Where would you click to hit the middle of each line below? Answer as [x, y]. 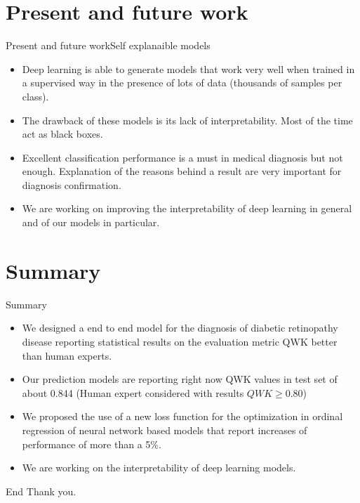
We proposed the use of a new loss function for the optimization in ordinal [182, 416]
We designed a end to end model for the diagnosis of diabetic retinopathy [180, 328]
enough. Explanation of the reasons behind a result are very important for [182, 171]
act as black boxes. [62, 134]
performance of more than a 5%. [92, 444]
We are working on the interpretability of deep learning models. [159, 468]
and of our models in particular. [91, 222]
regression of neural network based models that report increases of [165, 430]
